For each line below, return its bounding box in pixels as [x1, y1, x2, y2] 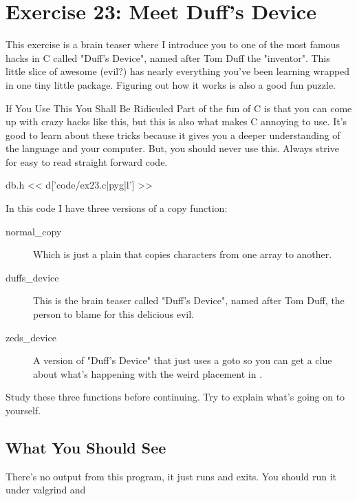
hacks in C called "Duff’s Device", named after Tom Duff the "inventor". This [6, 50, 330, 65]
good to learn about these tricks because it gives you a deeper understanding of [6, 127, 340, 142]
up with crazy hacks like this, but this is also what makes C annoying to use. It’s [6, 114, 347, 129]
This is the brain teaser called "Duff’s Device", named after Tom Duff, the [33, 293, 345, 308]
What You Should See [6, 436, 166, 458]
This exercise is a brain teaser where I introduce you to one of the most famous [6, 37, 340, 52]
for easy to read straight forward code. [6, 154, 168, 169]
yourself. [6, 403, 41, 417]
